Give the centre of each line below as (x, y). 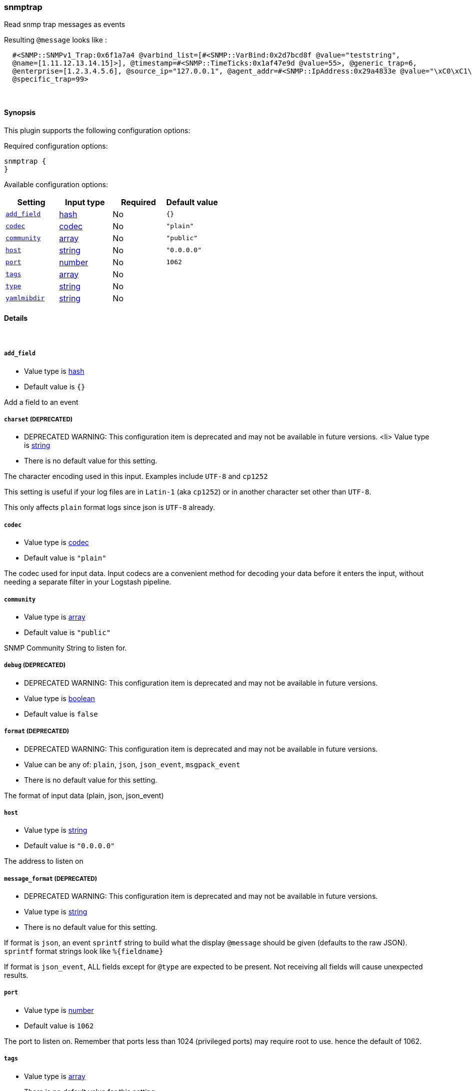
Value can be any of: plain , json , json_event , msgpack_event (132, 764)
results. (16, 975)
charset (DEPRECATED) (38, 419)
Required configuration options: (56, 146)
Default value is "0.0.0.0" (69, 846)
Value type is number (59, 1010)
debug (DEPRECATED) (35, 665)
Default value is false (61, 714)
